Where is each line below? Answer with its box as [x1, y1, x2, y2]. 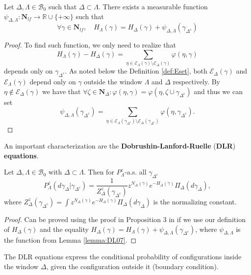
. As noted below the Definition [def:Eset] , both [65, 66, 207, 76]
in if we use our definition [169, 214, 246, 224]
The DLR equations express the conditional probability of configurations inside [4, 251, 242, 261]
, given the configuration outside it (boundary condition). [46, 261, 219, 271]
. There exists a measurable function [99, 1, 208, 11]
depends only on [4, 66, 53, 76]
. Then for [84, 167, 114, 177]
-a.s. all [125, 167, 147, 177]
